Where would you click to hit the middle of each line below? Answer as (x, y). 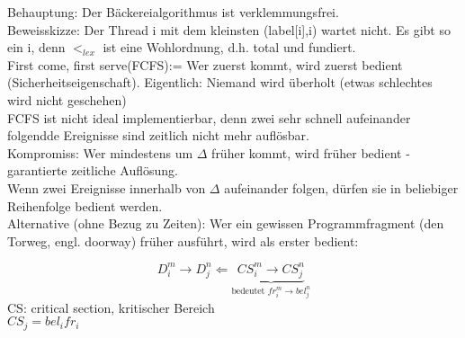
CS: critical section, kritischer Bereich (111, 307)
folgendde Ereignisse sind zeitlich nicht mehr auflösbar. (158, 135)
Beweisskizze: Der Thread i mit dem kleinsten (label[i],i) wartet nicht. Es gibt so (229, 29)
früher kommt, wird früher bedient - (311, 152)
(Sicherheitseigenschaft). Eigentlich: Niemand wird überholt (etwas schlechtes (220, 82)
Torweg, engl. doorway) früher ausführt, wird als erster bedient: (183, 240)
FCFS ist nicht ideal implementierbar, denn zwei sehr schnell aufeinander (209, 117)
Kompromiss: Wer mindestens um (100, 152)
